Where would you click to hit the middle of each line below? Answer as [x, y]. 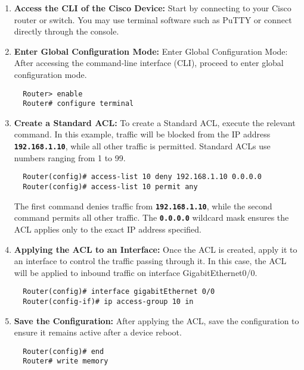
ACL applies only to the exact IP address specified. [108, 229]
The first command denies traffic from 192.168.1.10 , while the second [143, 206]
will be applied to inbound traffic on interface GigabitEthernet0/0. [136, 272]
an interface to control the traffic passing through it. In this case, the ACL [150, 261]
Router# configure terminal [78, 104]
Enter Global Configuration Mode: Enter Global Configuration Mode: [151, 51]
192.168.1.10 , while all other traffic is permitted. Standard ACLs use [142, 146]
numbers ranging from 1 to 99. [70, 157]
